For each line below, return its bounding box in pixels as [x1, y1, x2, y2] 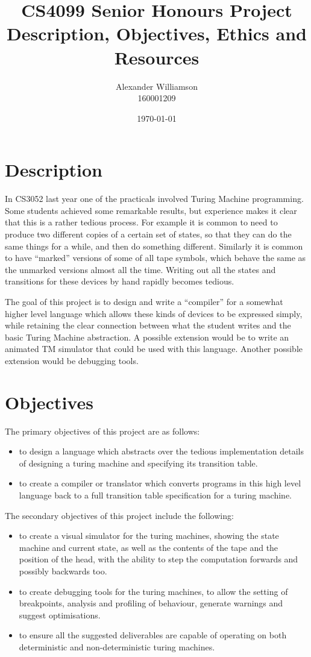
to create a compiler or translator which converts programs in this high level [19, 477, 301, 489]
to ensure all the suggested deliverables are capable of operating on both [19, 629, 287, 641]
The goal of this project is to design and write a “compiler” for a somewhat [5, 295, 283, 307]
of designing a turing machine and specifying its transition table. [19, 456, 258, 469]
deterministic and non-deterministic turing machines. [19, 640, 215, 653]
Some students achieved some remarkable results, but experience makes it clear [5, 204, 297, 216]
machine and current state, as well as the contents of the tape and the [19, 541, 278, 553]
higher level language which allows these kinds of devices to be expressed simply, [5, 307, 303, 319]
